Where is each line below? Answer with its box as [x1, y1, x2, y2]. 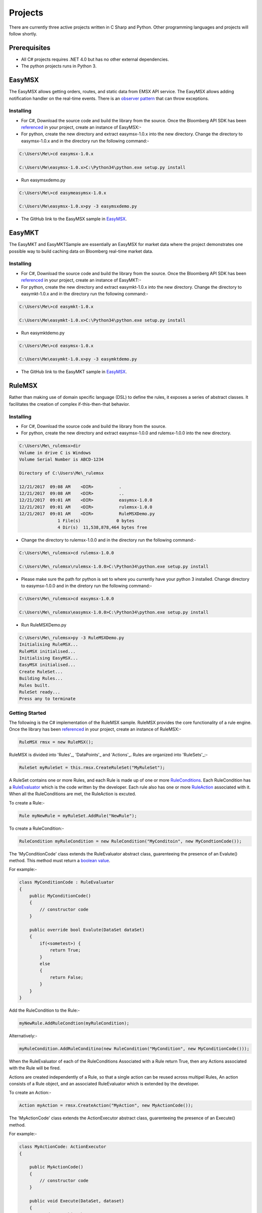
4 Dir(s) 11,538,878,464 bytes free [57, 525, 147, 530]
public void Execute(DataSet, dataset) [29, 1198, 125, 1204]
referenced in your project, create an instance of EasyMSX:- [21, 124, 142, 131]
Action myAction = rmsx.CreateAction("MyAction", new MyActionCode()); [19, 1103, 194, 1108]
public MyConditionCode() [29, 893, 91, 899]
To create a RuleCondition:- [9, 825, 64, 831]
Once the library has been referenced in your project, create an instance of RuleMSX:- [9, 726, 181, 732]
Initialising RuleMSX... [19, 642, 79, 647]
